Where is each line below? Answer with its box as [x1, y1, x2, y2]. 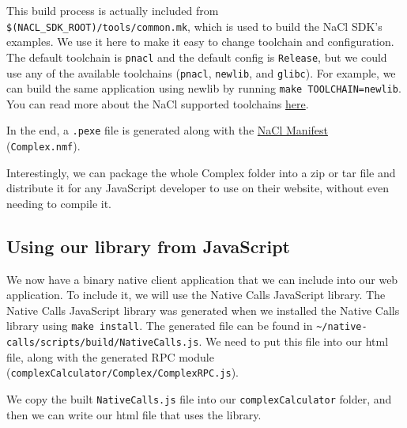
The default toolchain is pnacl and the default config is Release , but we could [6, 48, 387, 65]
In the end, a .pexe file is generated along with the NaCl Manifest [6, 122, 328, 138]
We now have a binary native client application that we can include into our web [6, 271, 398, 287]
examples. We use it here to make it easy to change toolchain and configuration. [6, 33, 394, 50]
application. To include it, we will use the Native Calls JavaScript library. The [6, 286, 386, 303]
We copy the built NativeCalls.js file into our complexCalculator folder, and [6, 391, 392, 407]
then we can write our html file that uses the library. [6, 406, 262, 422]
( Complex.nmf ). [6, 138, 81, 154]
